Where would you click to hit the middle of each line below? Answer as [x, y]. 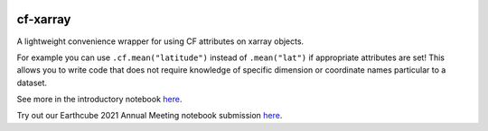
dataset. [32, 83]
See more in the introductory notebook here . [99, 100]
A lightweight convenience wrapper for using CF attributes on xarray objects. [160, 41]
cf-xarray [44, 19]
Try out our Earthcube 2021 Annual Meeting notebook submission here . [150, 116]
